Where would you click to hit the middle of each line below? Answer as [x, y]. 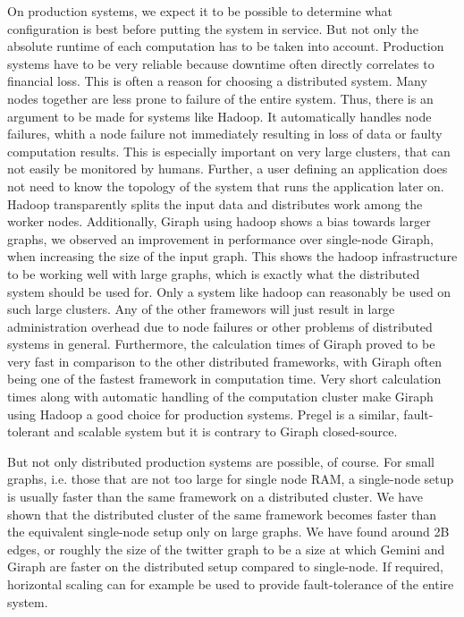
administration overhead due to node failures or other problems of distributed [220, 326]
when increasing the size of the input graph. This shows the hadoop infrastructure [232, 256]
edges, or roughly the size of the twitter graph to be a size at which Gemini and [226, 549]
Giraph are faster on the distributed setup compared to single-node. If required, [225, 566]
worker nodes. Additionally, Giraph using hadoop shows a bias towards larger [219, 221]
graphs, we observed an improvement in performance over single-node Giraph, [220, 238]
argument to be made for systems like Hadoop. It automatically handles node [219, 116]
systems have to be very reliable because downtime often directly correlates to [221, 63]
